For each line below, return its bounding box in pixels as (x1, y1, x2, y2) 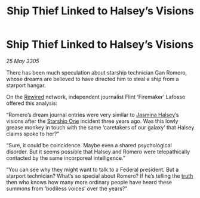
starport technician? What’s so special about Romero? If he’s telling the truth (6, 172, 193, 180)
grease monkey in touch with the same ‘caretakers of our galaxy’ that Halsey (6, 123, 195, 131)
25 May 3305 (6, 57, 40, 64)
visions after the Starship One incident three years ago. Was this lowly (6, 117, 179, 125)
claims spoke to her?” (6, 130, 60, 137)
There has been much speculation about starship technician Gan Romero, (6, 69, 187, 76)
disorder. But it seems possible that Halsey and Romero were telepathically (6, 148, 190, 155)
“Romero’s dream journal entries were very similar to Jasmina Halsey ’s (6, 111, 179, 118)
